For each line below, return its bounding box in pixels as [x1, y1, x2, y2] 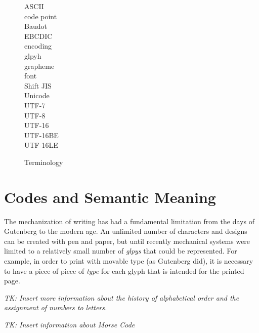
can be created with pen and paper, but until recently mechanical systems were [4, 235, 250, 246]
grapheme [24, 60, 55, 71]
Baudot [24, 21, 47, 31]
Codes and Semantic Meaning [4, 186, 216, 207]
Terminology [24, 156, 63, 167]
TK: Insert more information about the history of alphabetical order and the [4, 292, 239, 303]
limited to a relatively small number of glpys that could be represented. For [4, 245, 237, 256]
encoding [24, 40, 52, 51]
